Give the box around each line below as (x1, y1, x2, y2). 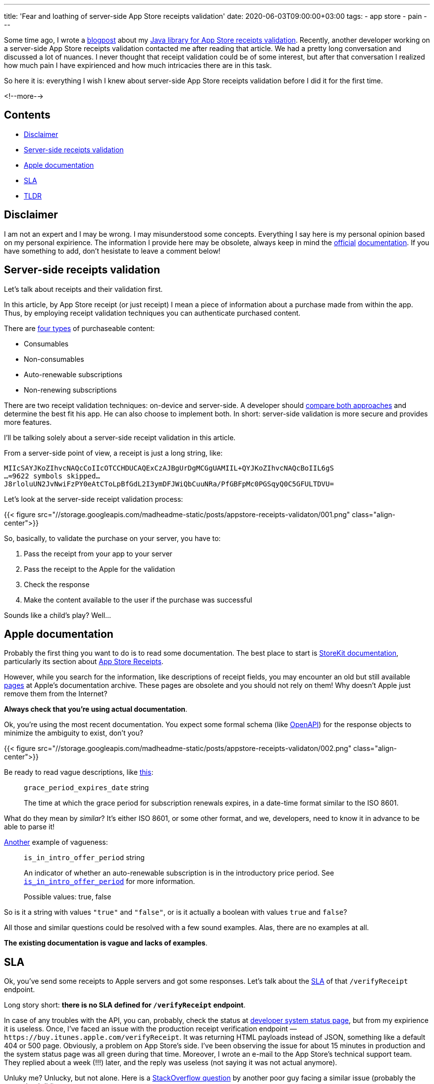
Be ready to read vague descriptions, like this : (4, 768, 154, 777)
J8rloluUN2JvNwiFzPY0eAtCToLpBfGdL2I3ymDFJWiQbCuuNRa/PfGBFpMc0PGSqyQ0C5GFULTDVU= (4, 479, 334, 488)
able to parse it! (4, 822, 55, 831)
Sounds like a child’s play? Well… (4, 610, 111, 619)
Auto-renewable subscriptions (24, 370, 123, 379)
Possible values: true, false (24, 892, 111, 901)
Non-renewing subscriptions (24, 385, 117, 394)
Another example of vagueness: (4, 838, 108, 847)
